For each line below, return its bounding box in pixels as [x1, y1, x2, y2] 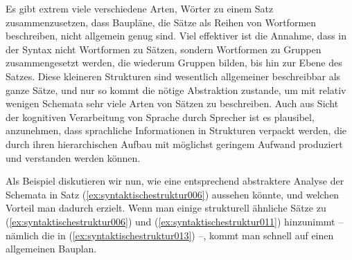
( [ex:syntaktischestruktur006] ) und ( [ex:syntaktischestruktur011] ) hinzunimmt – [6, 214, 344, 228]
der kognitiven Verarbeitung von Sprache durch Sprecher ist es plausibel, [6, 109, 315, 124]
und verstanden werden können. [6, 150, 141, 165]
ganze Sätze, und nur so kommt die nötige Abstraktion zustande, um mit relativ [6, 82, 346, 97]
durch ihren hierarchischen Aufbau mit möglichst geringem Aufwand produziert [6, 136, 343, 151]
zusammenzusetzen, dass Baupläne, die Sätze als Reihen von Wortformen [6, 15, 317, 29]
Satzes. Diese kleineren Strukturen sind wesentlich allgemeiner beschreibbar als [6, 68, 341, 83]
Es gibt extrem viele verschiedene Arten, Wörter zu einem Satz [6, 1, 274, 15]
